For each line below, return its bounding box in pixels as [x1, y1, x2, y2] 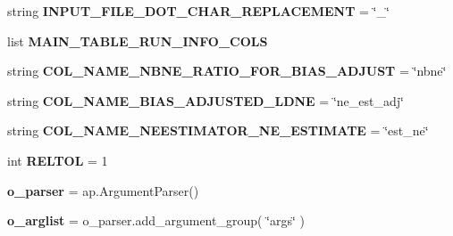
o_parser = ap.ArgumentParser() [7, 181, 199, 199]
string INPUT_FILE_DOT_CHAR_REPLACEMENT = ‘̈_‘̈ [7, 2, 390, 20]
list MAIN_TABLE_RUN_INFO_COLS [7, 31, 268, 50]
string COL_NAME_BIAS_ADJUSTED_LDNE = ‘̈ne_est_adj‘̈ [7, 91, 404, 110]
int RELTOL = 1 [7, 151, 108, 169]
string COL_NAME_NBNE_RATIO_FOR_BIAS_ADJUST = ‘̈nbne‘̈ [7, 61, 447, 80]
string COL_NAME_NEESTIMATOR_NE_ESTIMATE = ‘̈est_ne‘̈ [7, 121, 429, 140]
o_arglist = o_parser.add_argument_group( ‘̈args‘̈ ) [7, 211, 305, 230]
